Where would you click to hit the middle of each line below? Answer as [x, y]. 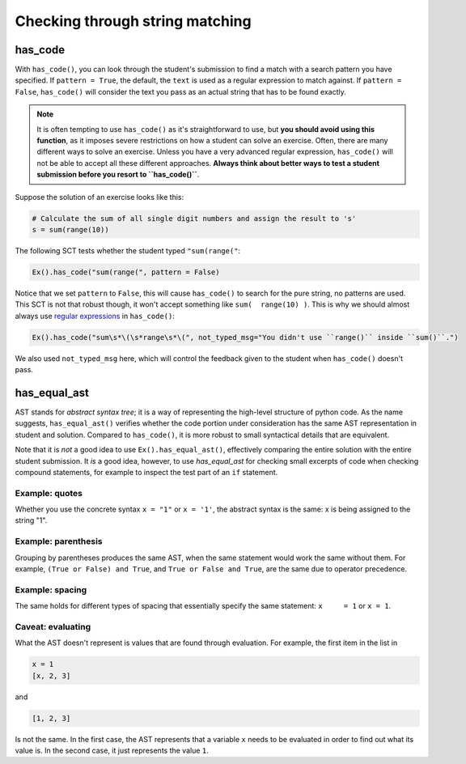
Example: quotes [49, 493]
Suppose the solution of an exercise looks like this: [100, 197]
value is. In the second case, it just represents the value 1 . [112, 750]
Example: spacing [51, 589]
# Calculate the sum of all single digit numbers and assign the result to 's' [194, 218]
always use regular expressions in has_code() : [95, 316]
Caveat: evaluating [53, 626]
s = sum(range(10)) [70, 229]
